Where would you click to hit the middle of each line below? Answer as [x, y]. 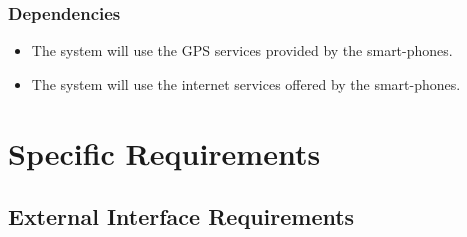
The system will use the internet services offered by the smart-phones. [246, 83]
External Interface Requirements [181, 216]
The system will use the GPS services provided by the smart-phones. [242, 50]
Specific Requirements [164, 152]
